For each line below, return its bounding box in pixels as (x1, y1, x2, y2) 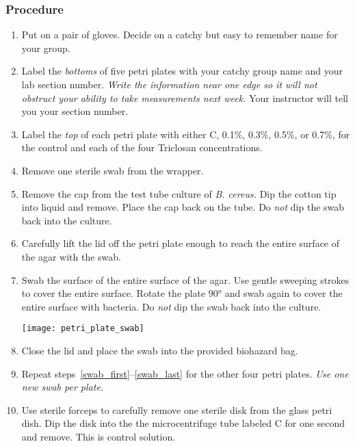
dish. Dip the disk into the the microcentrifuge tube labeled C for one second (21, 416, 345, 430)
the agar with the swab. (21, 249, 121, 263)
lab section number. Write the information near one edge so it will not (21, 77, 317, 91)
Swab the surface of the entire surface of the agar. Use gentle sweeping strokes (21, 272, 350, 287)
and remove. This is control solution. (21, 429, 176, 443)
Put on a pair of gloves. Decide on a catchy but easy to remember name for (21, 27, 338, 42)
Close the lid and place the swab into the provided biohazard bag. (21, 343, 298, 357)
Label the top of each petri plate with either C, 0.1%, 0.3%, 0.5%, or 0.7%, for (21, 127, 350, 141)
